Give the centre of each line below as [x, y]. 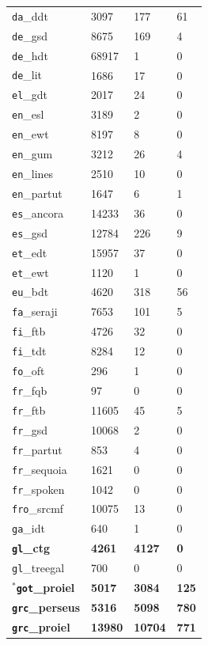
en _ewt [30, 134]
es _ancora [38, 212]
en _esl [28, 114]
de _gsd [30, 35]
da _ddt [30, 15]
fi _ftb [29, 331]
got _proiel [45, 588]
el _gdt [30, 95]
